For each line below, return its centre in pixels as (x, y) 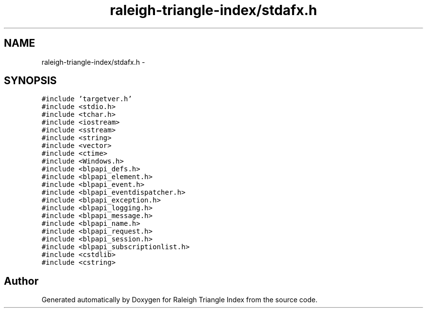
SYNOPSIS (30, 81)
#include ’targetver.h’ (87, 99)
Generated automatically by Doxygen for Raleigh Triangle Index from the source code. (180, 300)
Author (21, 281)
